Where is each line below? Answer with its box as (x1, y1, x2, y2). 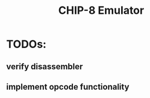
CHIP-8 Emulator (58, 4, 145, 17)
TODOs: (6, 37, 47, 51)
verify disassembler (6, 61, 83, 72)
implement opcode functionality (6, 82, 130, 92)
